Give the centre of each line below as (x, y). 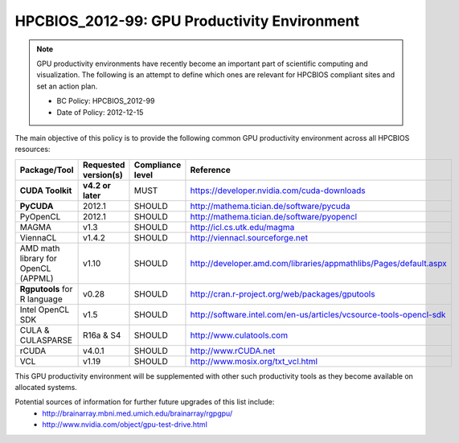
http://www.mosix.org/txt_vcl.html (254, 361)
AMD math (40, 248)
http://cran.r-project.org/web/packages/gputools (283, 293)
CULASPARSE (46, 340)
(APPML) (37, 278)
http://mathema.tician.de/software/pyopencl (274, 216)
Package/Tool (47, 170)
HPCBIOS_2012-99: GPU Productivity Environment (187, 21)
